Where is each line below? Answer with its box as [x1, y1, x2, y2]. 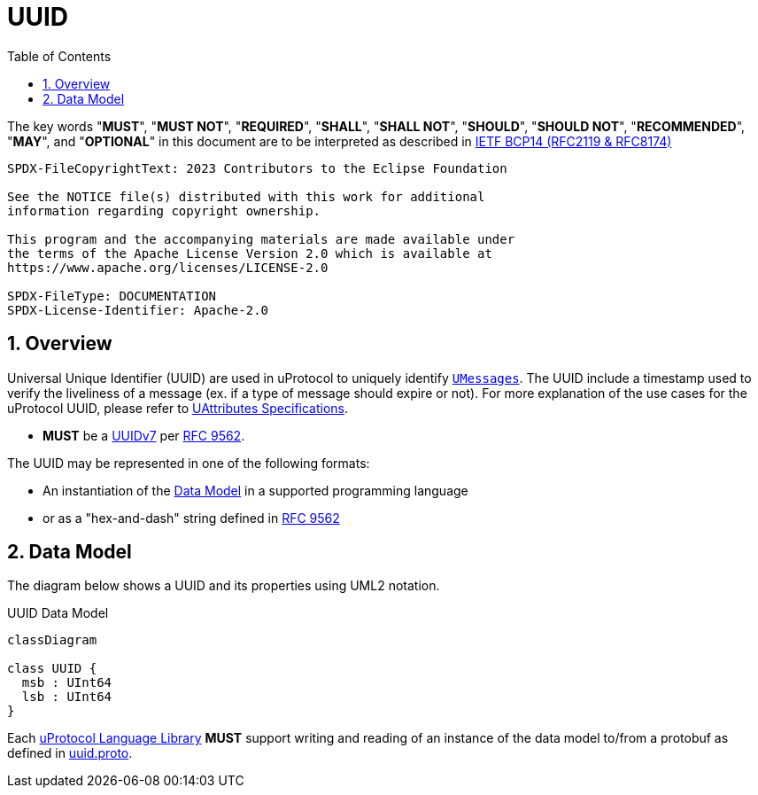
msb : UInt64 [21, 675, 112, 690]
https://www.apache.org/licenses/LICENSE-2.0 [7, 260, 329, 275]
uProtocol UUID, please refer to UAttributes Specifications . [7, 400, 349, 416]
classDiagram [7, 633, 97, 648]
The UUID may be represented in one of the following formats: [7, 455, 370, 471]
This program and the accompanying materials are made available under [7, 231, 515, 246]
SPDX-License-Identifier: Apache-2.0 [7, 302, 269, 317]
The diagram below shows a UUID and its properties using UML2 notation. [7, 578, 440, 594]
